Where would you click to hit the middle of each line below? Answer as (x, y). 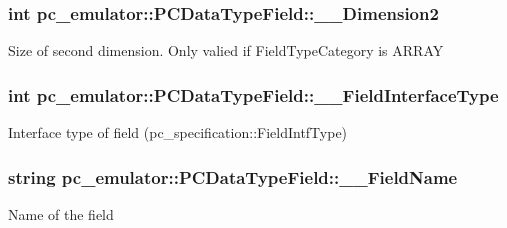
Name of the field (61, 213)
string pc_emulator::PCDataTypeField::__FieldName (233, 176)
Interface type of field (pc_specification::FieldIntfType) (178, 132)
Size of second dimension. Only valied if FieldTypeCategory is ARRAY (226, 50)
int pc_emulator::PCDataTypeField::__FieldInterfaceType (253, 94)
